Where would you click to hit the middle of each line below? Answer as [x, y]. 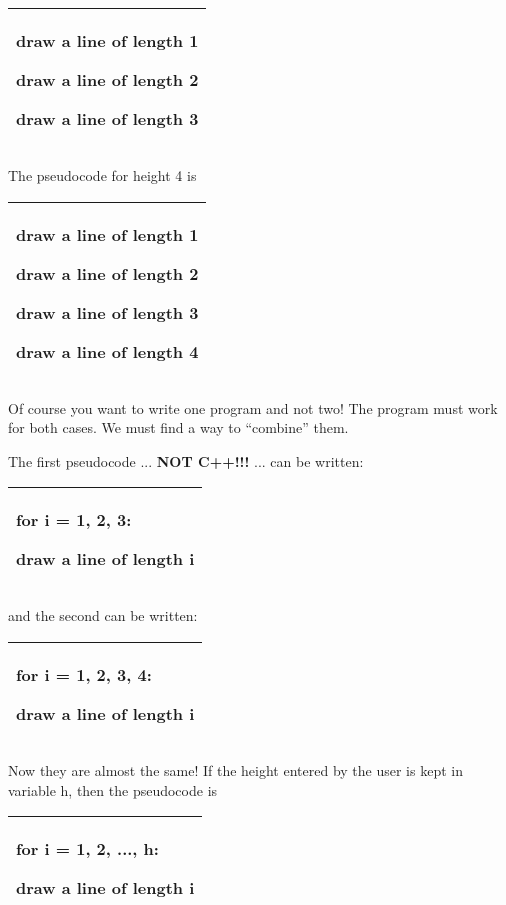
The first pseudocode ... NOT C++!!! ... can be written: [186, 460]
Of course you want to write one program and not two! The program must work [253, 407]
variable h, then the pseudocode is [113, 789]
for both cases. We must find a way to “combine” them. [178, 427]
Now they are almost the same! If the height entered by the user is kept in [235, 769]
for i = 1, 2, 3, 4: [84, 674]
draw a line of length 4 [107, 351]
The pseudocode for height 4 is [102, 175]
